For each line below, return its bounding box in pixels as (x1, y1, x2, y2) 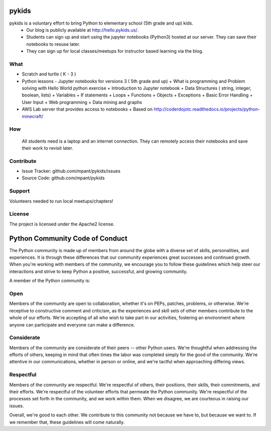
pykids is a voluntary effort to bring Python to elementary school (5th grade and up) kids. (9, 20, 193, 26)
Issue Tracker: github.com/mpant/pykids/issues (22, 168, 120, 174)
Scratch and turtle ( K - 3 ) (22, 71, 76, 77)
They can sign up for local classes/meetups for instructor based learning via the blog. (26, 48, 203, 54)
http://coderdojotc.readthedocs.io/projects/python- (154, 106, 260, 113)
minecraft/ (22, 113, 44, 119)
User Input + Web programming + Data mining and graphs (22, 99, 143, 105)
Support (9, 187, 30, 194)
